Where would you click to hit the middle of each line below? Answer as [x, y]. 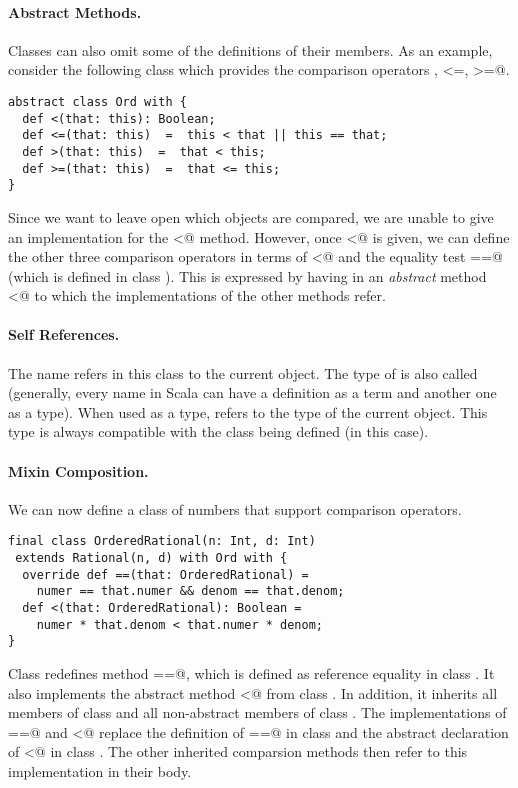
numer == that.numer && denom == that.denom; [190, 591]
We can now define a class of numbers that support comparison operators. [235, 508]
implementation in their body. [100, 771]
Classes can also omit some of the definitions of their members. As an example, [250, 49]
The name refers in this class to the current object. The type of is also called [243, 372]
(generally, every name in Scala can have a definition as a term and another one [252, 392]
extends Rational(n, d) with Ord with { [151, 558]
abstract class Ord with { [97, 101]
